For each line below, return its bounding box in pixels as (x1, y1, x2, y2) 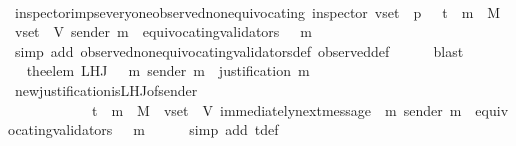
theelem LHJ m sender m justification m (26, 60, 310, 81)
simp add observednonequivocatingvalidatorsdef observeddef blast (14, 40, 464, 61)
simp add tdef (189, 119, 279, 140)
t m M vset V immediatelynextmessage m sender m (91, 99, 462, 120)
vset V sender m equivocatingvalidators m (14, 21, 313, 42)
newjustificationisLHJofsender (14, 79, 198, 100)
